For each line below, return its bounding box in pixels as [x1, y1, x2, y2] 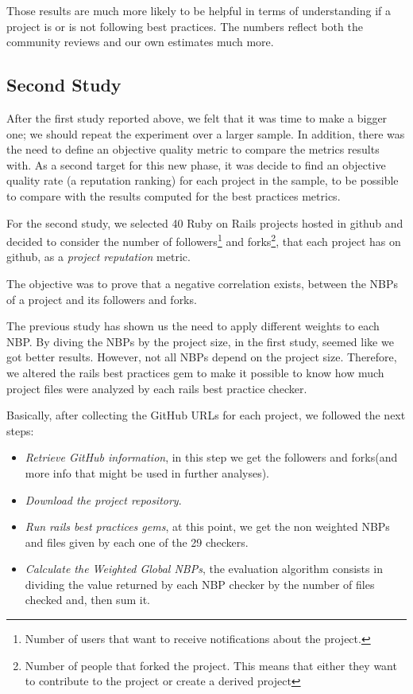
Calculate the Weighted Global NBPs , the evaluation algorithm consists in [25, 560, 383, 577]
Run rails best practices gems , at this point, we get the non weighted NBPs [25, 518, 390, 535]
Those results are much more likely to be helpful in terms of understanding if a [6, 2, 391, 18]
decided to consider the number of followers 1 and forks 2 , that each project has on [6, 231, 401, 249]
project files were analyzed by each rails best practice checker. [6, 380, 307, 396]
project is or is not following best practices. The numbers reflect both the [6, 18, 363, 34]
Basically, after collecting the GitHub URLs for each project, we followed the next [6, 407, 406, 423]
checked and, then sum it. [25, 591, 150, 608]
